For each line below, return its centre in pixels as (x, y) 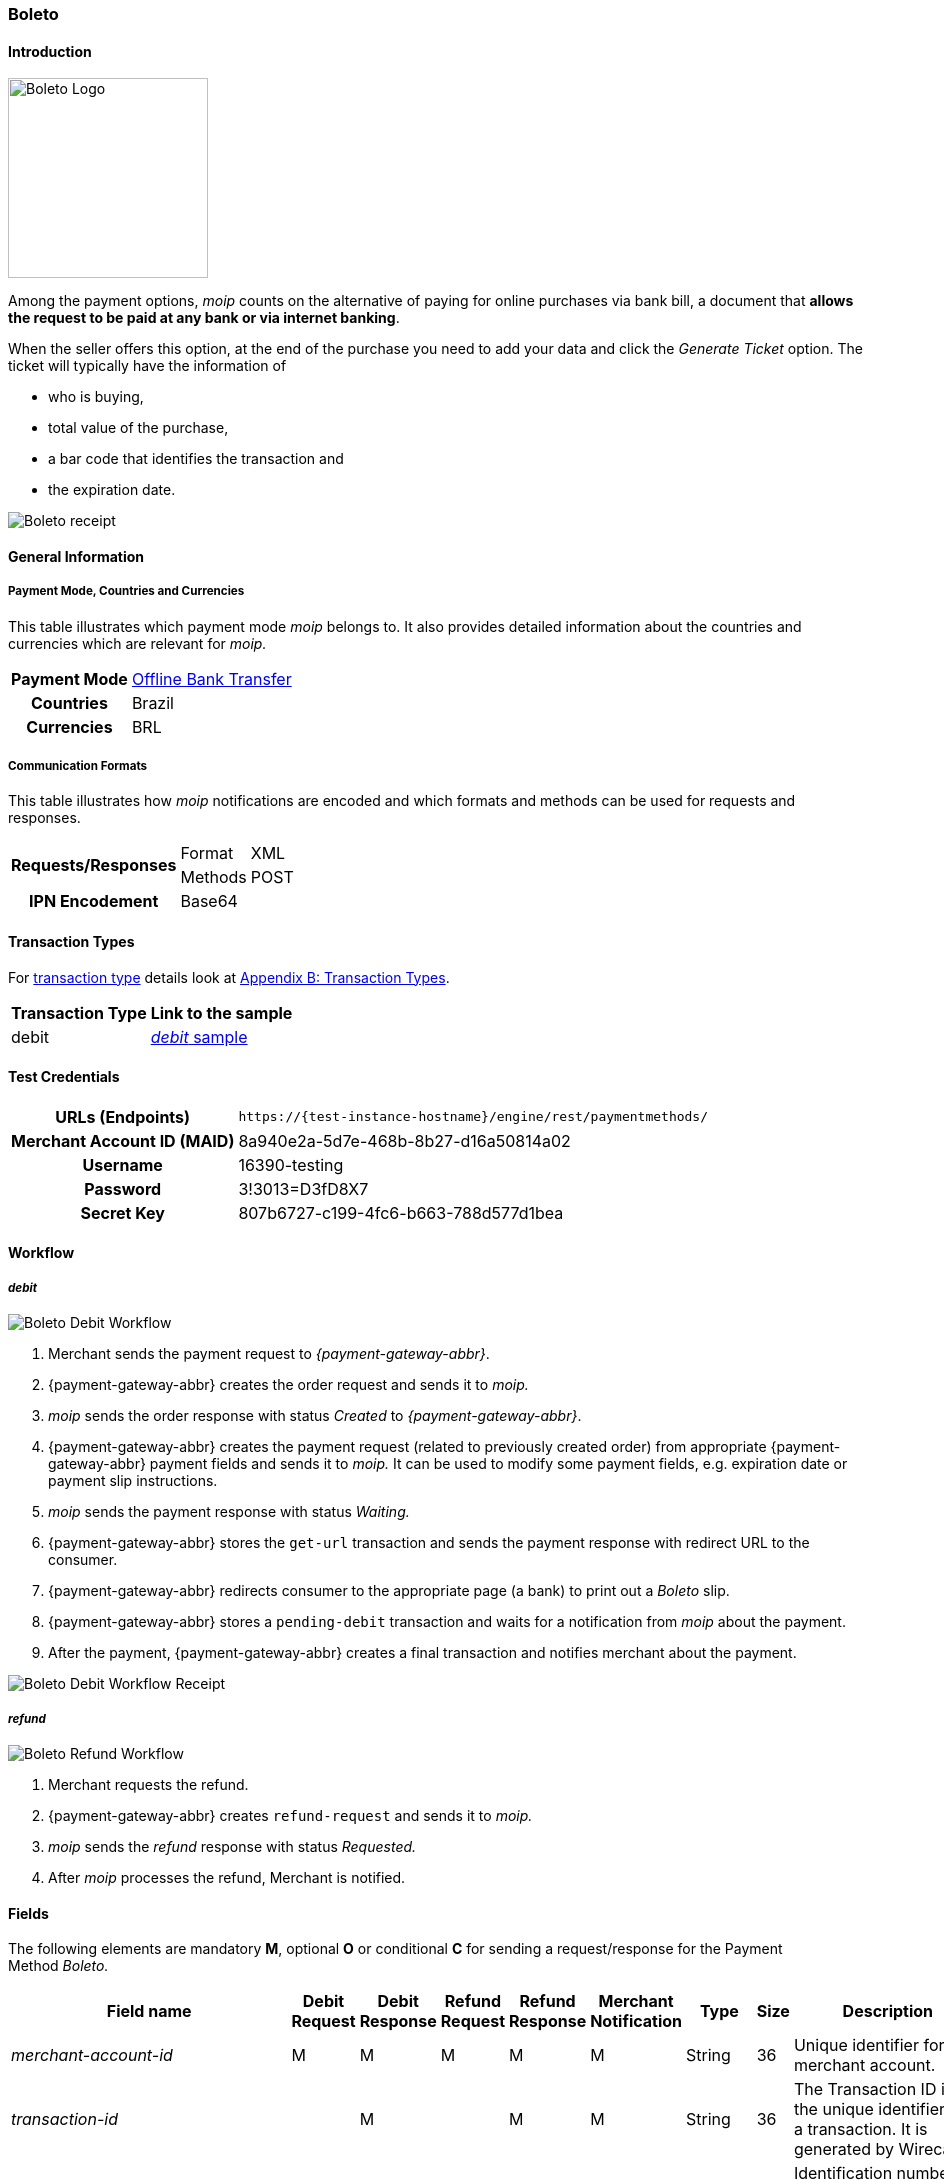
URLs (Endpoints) (123, 1116)
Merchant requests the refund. (148, 1784)
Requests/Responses (94, 865)
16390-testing (291, 1164)
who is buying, (96, 397)
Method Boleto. (58, 1966)
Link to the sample (221, 1012)
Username (122, 1164)
